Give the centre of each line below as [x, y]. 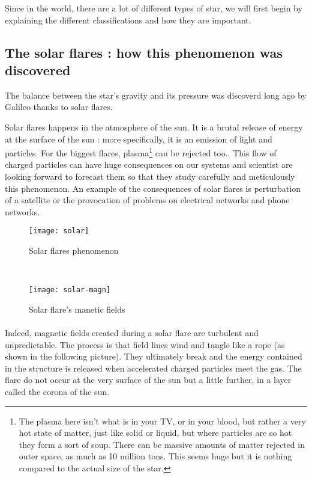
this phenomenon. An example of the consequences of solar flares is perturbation [153, 188]
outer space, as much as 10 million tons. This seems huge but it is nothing [155, 456]
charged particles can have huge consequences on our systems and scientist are [149, 164]
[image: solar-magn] [70, 290]
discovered [38, 69]
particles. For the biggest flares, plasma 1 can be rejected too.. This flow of [141, 152]
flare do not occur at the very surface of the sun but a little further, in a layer [148, 380]
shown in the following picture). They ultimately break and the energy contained [154, 356]
